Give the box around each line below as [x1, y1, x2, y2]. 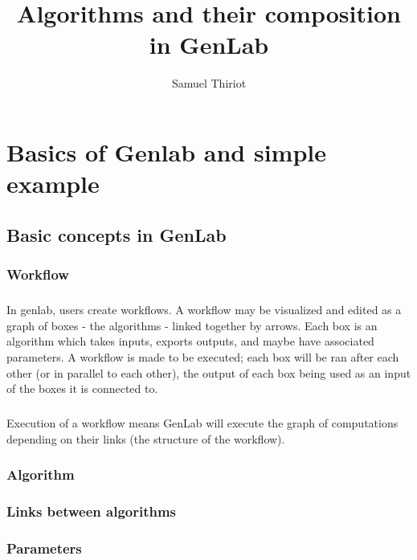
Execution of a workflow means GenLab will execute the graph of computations [6, 415, 399, 431]
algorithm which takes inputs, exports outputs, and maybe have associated [6, 333, 374, 349]
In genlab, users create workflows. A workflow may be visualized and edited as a [6, 301, 402, 318]
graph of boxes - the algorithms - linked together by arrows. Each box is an [6, 317, 378, 333]
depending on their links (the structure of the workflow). [6, 430, 285, 447]
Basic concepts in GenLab [6, 222, 227, 247]
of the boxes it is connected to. [6, 380, 158, 397]
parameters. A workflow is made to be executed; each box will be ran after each [6, 349, 399, 366]
